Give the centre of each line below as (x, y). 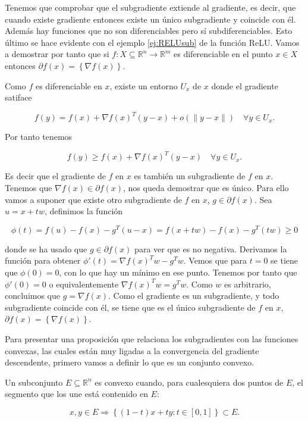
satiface (18, 97)
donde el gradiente (245, 85)
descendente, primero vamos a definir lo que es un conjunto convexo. (130, 362)
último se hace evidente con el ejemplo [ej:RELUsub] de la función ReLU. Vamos (152, 42)
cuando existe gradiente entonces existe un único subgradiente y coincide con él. (150, 19)
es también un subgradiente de (190, 176)
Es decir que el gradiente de (55, 176)
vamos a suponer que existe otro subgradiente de (93, 199)
